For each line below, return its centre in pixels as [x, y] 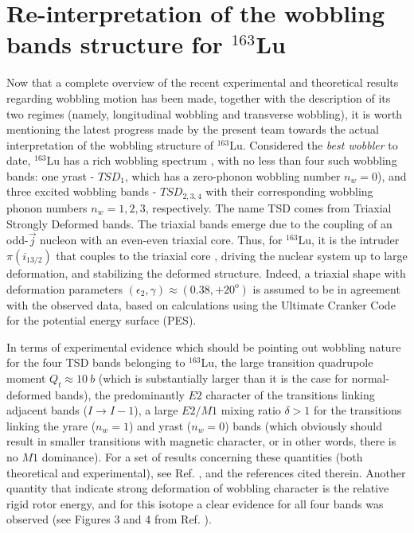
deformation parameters [65, 288]
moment [26, 377]
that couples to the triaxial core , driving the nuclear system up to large [232, 255]
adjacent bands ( [47, 410]
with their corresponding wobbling [289, 191]
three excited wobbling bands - [82, 191]
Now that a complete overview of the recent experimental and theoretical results [203, 82]
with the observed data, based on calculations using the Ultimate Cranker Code [201, 304]
